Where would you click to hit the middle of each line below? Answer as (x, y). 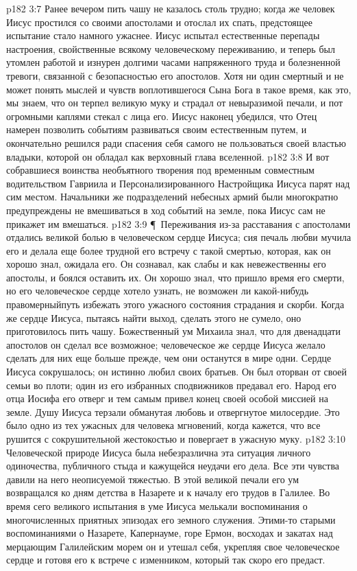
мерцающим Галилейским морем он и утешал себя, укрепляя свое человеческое (173, 546)
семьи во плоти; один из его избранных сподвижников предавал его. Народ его (171, 385)
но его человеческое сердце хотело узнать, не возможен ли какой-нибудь (158, 291)
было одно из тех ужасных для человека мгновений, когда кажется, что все (163, 425)
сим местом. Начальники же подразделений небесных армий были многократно (172, 197)
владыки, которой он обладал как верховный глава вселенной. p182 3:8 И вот (168, 156)
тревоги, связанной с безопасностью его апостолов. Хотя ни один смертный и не (175, 75)
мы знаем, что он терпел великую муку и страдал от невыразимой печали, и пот (175, 103)
